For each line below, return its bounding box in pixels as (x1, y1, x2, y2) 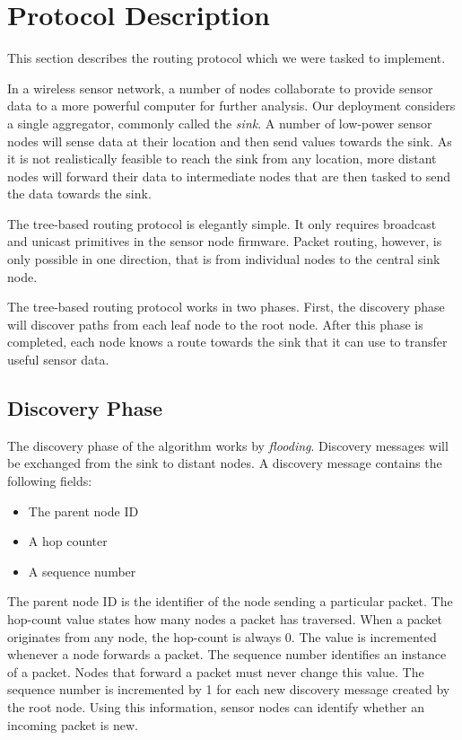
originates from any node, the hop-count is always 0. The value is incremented (7, 627, 437, 646)
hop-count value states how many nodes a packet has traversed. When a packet (7, 609, 442, 628)
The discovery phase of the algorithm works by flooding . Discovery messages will (7, 436, 449, 454)
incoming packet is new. (7, 715, 138, 734)
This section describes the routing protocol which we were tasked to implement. (7, 48, 446, 67)
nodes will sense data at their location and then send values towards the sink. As (7, 131, 452, 150)
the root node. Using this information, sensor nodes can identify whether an (7, 697, 424, 716)
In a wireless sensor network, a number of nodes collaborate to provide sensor (7, 78, 433, 97)
